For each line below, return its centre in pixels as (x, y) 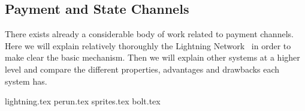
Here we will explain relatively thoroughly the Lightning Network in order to (148, 45)
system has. (26, 81)
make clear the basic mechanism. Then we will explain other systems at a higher (152, 57)
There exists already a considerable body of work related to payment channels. (149, 34)
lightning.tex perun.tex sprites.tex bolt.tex (83, 101)
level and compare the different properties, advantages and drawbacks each (142, 69)
